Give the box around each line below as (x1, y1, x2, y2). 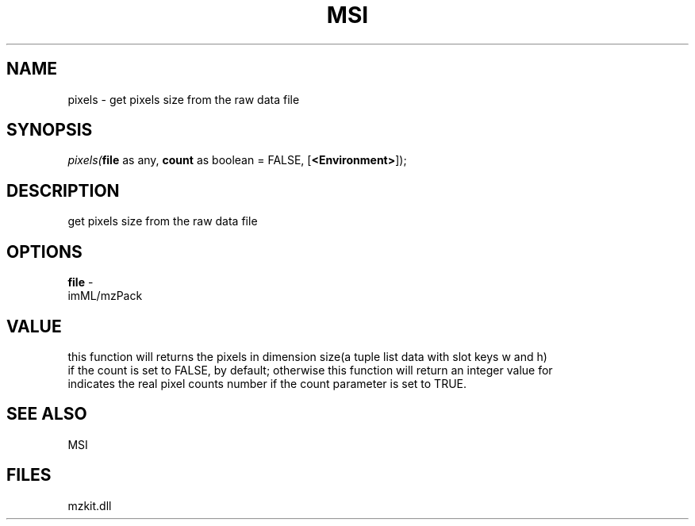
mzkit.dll (67, 498, 112, 513)
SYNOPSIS (6, 120, 93, 140)
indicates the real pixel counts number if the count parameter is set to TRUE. (67, 376, 467, 390)
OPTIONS (6, 241, 83, 262)
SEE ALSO (6, 404, 87, 424)
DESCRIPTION (6, 180, 120, 201)
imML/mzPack (67, 289, 143, 303)
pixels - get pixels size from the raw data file (67, 92, 300, 106)
